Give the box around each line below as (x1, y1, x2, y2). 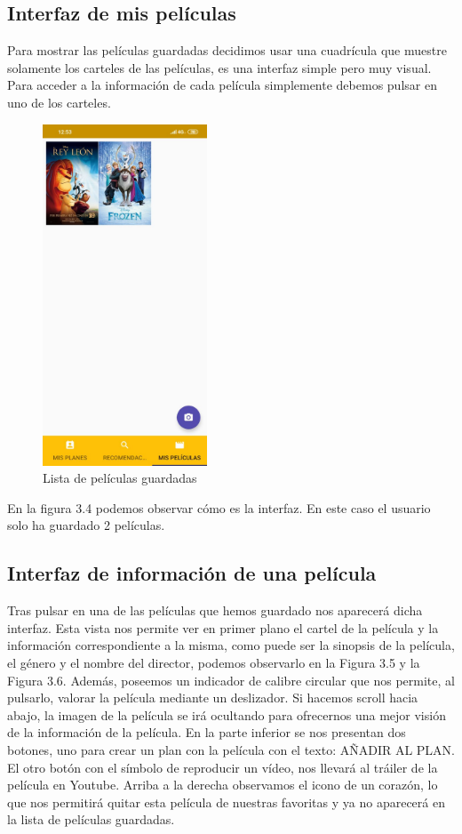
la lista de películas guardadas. (7, 810, 175, 829)
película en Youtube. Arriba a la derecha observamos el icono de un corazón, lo (7, 775, 438, 794)
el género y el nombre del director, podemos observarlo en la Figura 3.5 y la (7, 653, 420, 671)
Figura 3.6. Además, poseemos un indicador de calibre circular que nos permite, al (7, 670, 455, 689)
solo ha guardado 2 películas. (7, 516, 165, 534)
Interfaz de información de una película (7, 559, 377, 587)
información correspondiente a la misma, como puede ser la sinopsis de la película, (7, 636, 455, 654)
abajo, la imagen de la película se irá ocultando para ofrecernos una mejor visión (7, 705, 446, 724)
